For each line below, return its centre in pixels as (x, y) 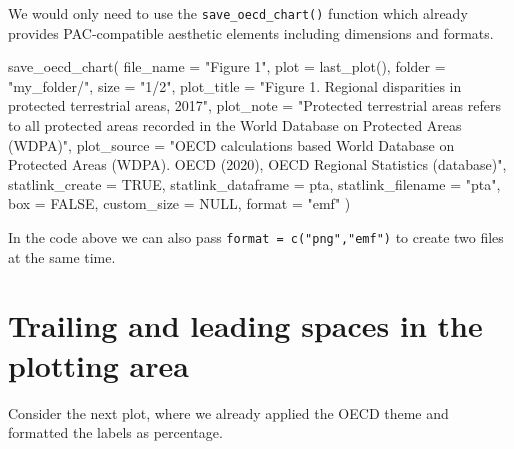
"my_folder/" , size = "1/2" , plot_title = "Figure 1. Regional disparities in (235, 85)
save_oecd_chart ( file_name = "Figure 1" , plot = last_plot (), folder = (227, 66)
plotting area (98, 364)
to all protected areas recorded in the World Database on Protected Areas (235, 125)
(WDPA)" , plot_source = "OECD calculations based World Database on (231, 144)
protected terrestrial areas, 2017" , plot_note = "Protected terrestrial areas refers (254, 105)
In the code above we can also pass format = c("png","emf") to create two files (256, 237)
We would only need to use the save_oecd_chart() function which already (238, 13)
